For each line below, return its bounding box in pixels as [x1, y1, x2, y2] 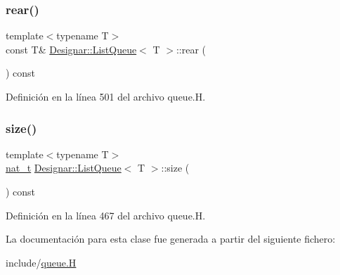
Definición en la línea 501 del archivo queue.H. [6, 89, 206, 103]
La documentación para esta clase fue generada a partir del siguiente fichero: [6, 231, 336, 246]
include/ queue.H [6, 255, 77, 269]
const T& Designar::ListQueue [6, 41, 137, 56]
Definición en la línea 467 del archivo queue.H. [6, 207, 206, 222]
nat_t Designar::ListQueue [6, 160, 122, 175]
